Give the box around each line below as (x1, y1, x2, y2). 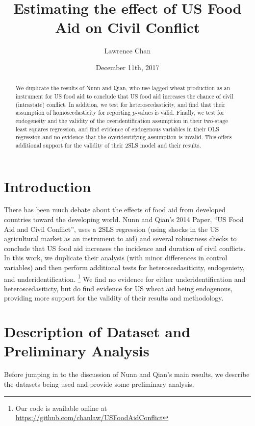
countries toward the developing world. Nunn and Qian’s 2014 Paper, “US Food (4, 214, 244, 225)
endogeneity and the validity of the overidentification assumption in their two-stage (15, 116, 228, 125)
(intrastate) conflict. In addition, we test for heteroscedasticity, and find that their (15, 100, 226, 108)
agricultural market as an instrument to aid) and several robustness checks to (4, 233, 237, 244)
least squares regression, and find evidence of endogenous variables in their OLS (15, 125, 219, 133)
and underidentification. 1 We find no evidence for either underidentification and (4, 272, 246, 284)
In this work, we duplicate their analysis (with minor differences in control (4, 252, 228, 263)
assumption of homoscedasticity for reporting (15, 108, 131, 117)
